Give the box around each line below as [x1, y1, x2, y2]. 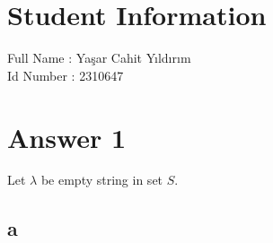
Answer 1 [7, 118, 127, 155]
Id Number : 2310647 [7, 65, 124, 84]
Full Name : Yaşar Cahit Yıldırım [7, 48, 191, 67]
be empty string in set [40, 170, 163, 189]
